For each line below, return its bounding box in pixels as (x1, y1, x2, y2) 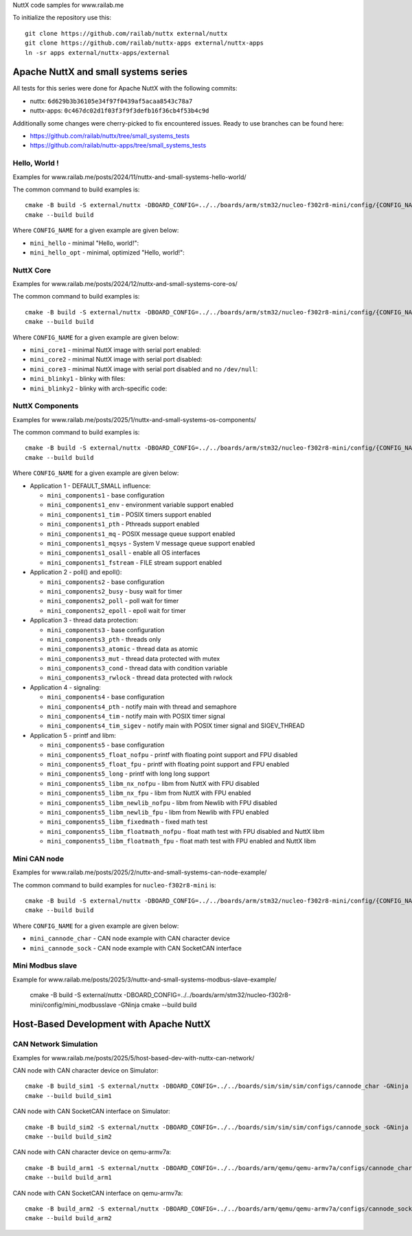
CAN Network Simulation (12, 1040, 98, 1049)
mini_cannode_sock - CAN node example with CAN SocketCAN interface (30, 944, 242, 952)
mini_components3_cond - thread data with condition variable (47, 664, 228, 673)
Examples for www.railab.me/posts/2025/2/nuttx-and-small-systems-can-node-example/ (12, 868, 267, 876)
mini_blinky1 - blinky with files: (30, 375, 126, 383)
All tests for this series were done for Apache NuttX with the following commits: (12, 84, 238, 93)
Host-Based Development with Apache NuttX (12, 1018, 211, 1030)
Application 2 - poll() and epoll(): (30, 568, 122, 576)
